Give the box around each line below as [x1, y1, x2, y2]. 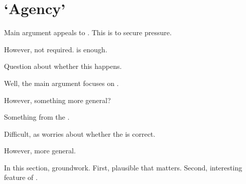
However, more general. [4, 145, 76, 156]
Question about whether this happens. [4, 61, 122, 71]
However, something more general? [4, 95, 111, 105]
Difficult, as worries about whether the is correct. [4, 128, 156, 139]
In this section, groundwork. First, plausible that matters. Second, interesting [4, 162, 242, 172]
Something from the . [4, 112, 70, 122]
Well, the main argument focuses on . [4, 77, 119, 88]
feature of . [4, 172, 38, 182]
